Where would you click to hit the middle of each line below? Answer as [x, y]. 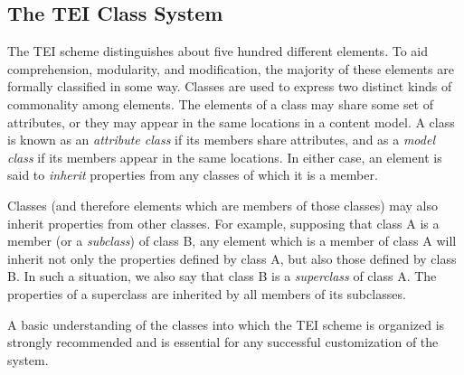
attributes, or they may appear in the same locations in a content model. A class [231, 122]
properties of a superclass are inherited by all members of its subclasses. [207, 293]
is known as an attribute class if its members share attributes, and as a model [221, 140]
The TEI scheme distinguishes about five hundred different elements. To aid [218, 51]
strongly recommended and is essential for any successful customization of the [223, 342]
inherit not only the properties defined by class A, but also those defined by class [232, 258]
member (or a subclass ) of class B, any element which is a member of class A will [232, 241]
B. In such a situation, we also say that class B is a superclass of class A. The [222, 276]
